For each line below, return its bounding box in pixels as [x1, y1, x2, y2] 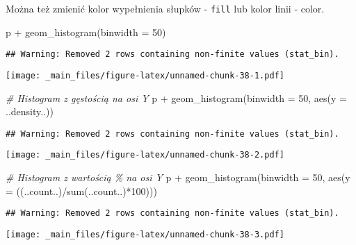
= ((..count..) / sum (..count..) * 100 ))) [6, 183, 157, 198]
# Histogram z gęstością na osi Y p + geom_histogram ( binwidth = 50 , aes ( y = [6, 90, 347, 105]
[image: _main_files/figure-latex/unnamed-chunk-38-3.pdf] [6, 229, 284, 239]
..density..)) [6, 104, 54, 119]
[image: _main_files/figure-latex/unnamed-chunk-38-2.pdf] [6, 150, 284, 160]
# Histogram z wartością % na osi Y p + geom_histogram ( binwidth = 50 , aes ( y [6, 170, 350, 185]
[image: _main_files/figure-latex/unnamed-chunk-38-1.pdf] [6, 70, 284, 81]
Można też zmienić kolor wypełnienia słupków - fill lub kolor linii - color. [6, 1, 325, 15]
